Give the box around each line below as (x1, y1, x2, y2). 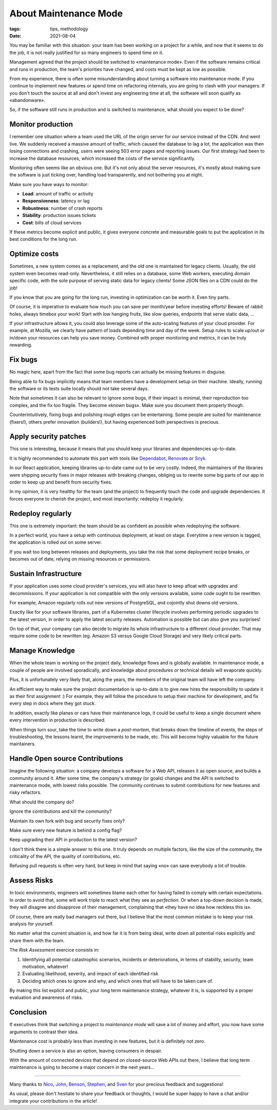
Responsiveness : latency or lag (22, 198, 90, 204)
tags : (9, 26, 21, 32)
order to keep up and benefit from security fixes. (9, 479, 112, 485)
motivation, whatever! (22, 963, 68, 970)
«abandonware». (9, 97, 46, 103)
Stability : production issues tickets (22, 212, 96, 219)
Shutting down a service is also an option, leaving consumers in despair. (9, 1047, 163, 1054)
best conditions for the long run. (9, 236, 77, 242)
